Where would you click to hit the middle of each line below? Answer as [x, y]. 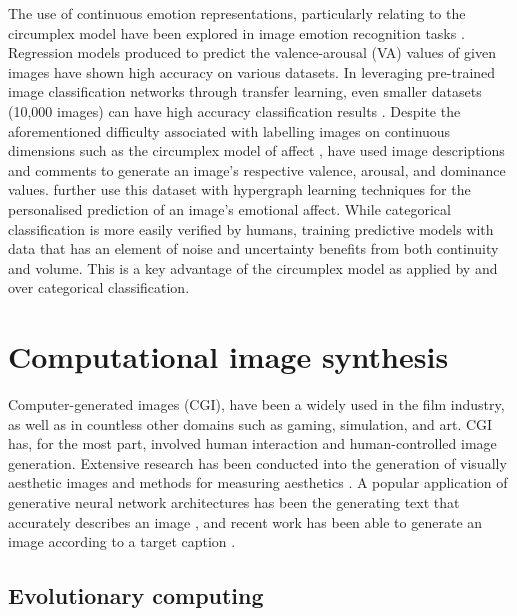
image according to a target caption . [122, 541]
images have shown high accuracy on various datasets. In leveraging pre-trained [252, 71]
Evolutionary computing [136, 595]
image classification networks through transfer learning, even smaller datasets [245, 91]
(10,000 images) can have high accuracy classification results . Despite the [234, 110]
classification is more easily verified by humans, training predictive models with [251, 228]
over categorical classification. [99, 287]
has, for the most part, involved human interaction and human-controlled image [252, 443]
